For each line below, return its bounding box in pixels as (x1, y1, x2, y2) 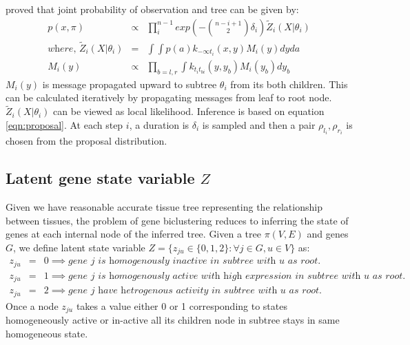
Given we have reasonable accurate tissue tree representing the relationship (6, 200, 322, 214)
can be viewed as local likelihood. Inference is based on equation (53, 104, 325, 118)
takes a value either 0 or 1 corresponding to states (76, 298, 287, 313)
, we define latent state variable (13, 240, 145, 254)
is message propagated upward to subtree (42, 76, 217, 91)
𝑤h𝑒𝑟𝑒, (48, 43, 76, 54)
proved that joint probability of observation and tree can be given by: (6, 2, 299, 16)
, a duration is (129, 117, 189, 132)
